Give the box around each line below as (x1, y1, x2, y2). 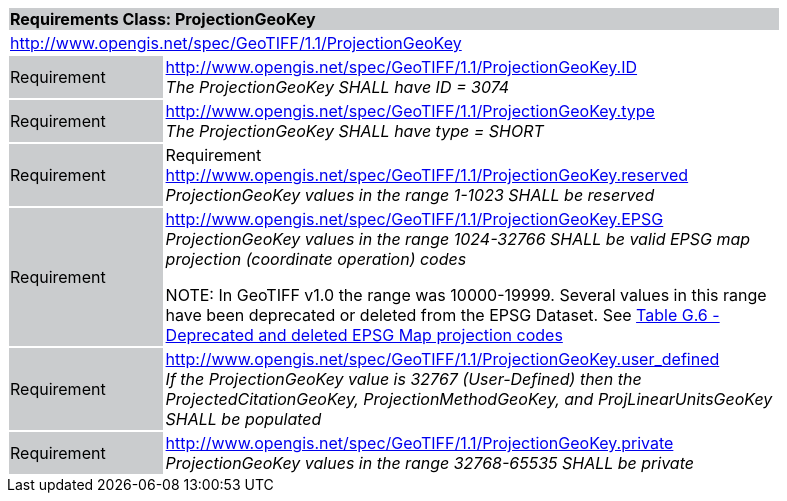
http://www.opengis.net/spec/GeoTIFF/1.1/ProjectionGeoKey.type (165, 101, 655, 121)
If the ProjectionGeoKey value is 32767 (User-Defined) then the (165, 369, 642, 389)
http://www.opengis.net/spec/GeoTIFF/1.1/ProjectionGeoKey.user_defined (165, 349, 720, 369)
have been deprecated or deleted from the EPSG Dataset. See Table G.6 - (165, 305, 720, 325)
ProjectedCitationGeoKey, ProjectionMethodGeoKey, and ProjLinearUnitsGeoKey (165, 389, 773, 409)
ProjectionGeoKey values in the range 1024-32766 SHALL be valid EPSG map (165, 229, 751, 249)
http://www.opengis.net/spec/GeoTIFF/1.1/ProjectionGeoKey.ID (165, 57, 638, 77)
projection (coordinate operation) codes (165, 249, 467, 269)
